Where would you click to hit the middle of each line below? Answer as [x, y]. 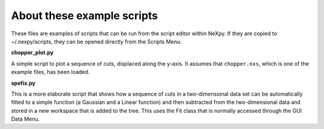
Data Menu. [25, 119]
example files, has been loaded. [50, 72]
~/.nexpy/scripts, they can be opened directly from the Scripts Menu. [97, 41]
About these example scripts [85, 16]
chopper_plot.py [32, 53]
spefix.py [23, 83]
